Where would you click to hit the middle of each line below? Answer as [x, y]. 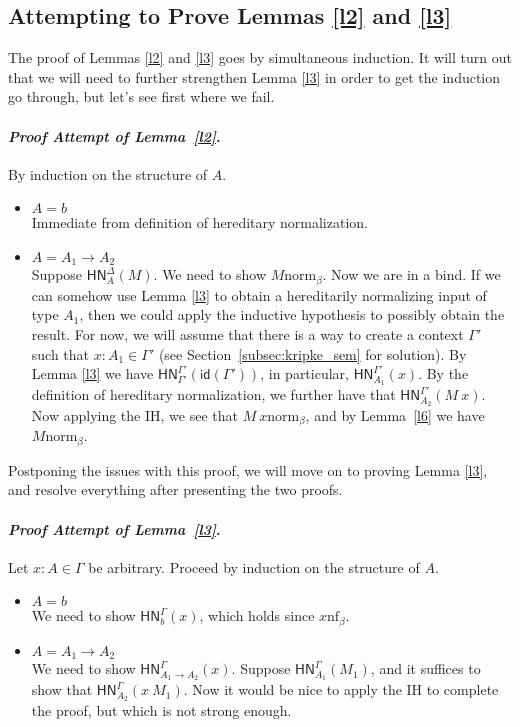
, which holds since [257, 615]
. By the [443, 373]
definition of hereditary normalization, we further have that [213, 394]
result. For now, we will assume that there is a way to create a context [247, 334]
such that [60, 353]
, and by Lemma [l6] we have [395, 414]
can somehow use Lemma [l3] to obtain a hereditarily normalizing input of [259, 294]
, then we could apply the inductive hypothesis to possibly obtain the [292, 314]
